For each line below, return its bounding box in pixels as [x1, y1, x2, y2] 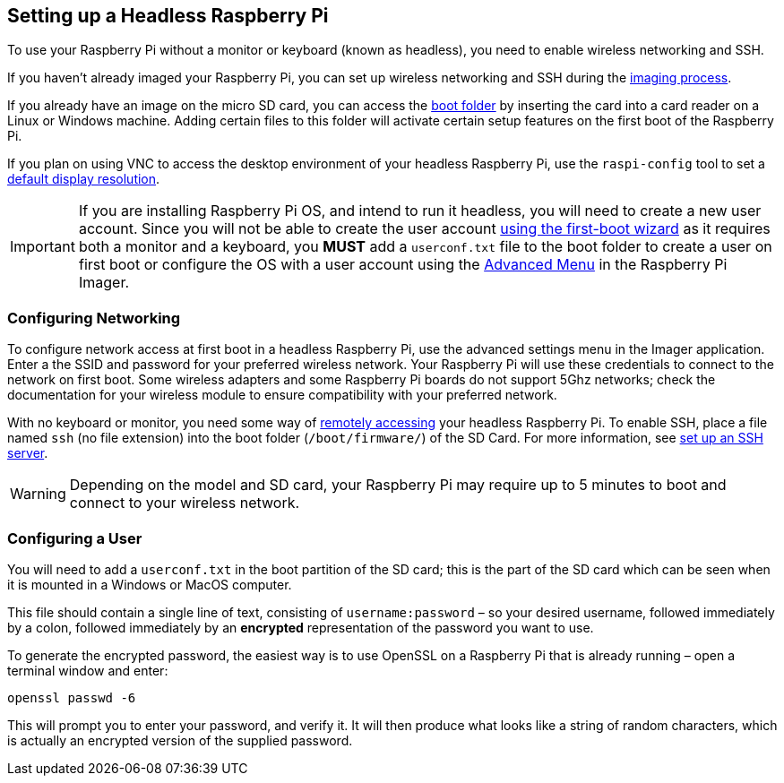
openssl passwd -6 [7, 690, 136, 705]
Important [10, 237, 75, 256]
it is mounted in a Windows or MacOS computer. [7, 576, 292, 592]
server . [7, 445, 48, 461]
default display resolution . [7, 171, 160, 187]
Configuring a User [7, 529, 142, 547]
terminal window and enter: [7, 662, 168, 678]
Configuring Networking [7, 308, 181, 327]
